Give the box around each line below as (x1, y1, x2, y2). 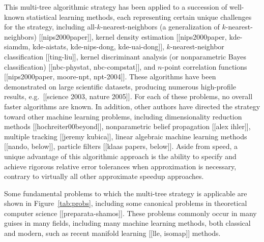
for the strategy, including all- (4, 21, 97, 32)
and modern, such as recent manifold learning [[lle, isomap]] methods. (4, 228, 221, 238)
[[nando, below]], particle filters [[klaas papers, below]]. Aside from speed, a (4, 141, 238, 152)
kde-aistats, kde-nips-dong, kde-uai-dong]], (33, 41, 164, 52)
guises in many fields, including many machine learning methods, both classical (4, 218, 251, 228)
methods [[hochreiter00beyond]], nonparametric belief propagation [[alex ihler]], (4, 121, 251, 132)
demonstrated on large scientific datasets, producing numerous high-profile (4, 81, 236, 92)
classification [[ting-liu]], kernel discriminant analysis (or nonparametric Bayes (4, 51, 247, 62)
